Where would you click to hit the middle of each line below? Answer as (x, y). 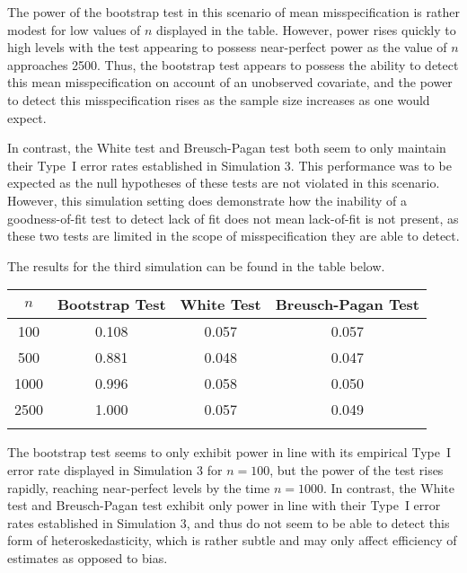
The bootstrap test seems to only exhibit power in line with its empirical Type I (229, 452)
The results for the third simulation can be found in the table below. (196, 265)
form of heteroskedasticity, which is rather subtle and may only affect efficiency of (232, 540)
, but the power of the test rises (357, 469)
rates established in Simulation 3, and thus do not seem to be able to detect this (229, 522)
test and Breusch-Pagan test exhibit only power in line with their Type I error (224, 505)
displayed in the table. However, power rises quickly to (306, 29)
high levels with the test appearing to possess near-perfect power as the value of (227, 47)
